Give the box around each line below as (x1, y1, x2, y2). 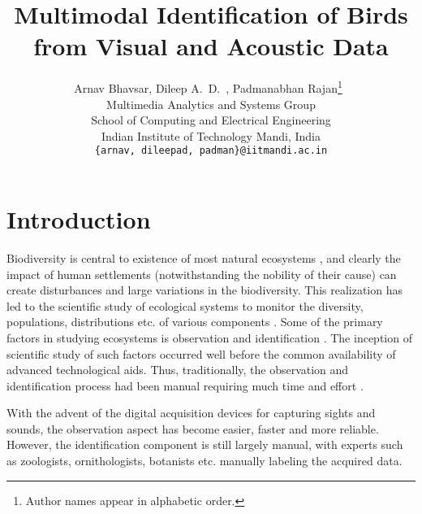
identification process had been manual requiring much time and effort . (6, 377, 364, 394)
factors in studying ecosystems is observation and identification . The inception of (6, 329, 412, 346)
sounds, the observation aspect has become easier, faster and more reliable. (6, 420, 379, 437)
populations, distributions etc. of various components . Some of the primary (6, 313, 383, 330)
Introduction (6, 203, 151, 235)
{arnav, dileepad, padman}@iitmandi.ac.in (94, 145, 328, 157)
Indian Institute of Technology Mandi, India (101, 127, 321, 144)
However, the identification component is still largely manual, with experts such (6, 436, 403, 453)
